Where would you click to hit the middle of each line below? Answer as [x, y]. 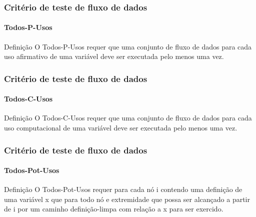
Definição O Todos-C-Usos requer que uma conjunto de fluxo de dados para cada [128, 118]
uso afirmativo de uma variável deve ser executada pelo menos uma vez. [114, 56]
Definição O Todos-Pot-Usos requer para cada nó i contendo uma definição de [123, 189]
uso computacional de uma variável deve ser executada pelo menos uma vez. [121, 128]
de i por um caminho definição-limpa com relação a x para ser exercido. [114, 209]
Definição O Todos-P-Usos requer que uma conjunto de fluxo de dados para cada [128, 46]
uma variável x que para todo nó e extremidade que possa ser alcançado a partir [127, 199]
